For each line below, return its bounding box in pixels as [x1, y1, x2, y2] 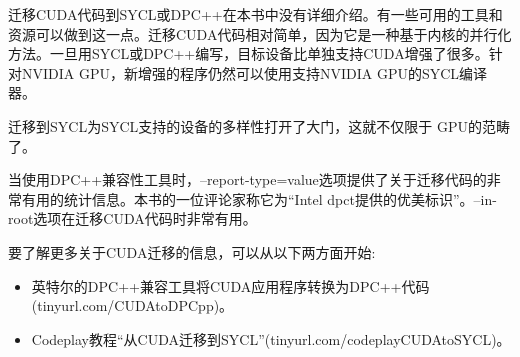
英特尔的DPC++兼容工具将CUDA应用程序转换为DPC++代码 [31, 275, 430, 296]
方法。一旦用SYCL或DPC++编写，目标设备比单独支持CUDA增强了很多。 [8, 43, 489, 64]
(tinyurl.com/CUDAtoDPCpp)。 [31, 295, 234, 316]
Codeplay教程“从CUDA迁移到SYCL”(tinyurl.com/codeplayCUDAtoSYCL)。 [31, 328, 511, 349]
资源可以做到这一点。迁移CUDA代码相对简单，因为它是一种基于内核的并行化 [8, 23, 512, 44]
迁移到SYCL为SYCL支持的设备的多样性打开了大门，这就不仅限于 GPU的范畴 [8, 115, 510, 136]
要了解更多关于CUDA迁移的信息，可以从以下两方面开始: [8, 241, 376, 262]
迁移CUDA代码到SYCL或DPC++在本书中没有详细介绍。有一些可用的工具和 [8, 4, 503, 24]
